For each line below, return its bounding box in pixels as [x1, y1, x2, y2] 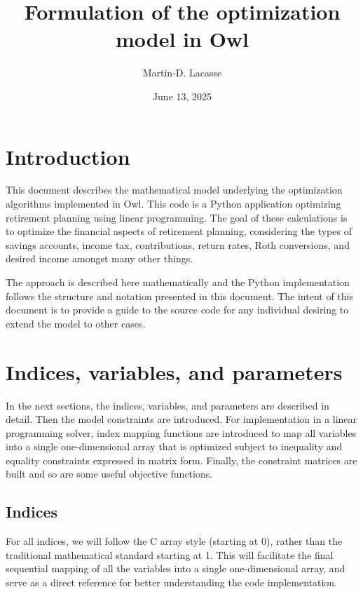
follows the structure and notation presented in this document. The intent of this [6, 288, 353, 303]
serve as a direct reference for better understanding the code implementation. [6, 575, 337, 590]
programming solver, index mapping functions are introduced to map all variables [6, 425, 357, 440]
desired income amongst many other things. [6, 251, 193, 266]
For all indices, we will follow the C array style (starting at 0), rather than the [6, 534, 343, 548]
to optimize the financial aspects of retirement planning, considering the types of [6, 224, 352, 238]
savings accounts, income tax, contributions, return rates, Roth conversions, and [6, 237, 350, 252]
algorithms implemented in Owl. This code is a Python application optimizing [6, 196, 341, 211]
